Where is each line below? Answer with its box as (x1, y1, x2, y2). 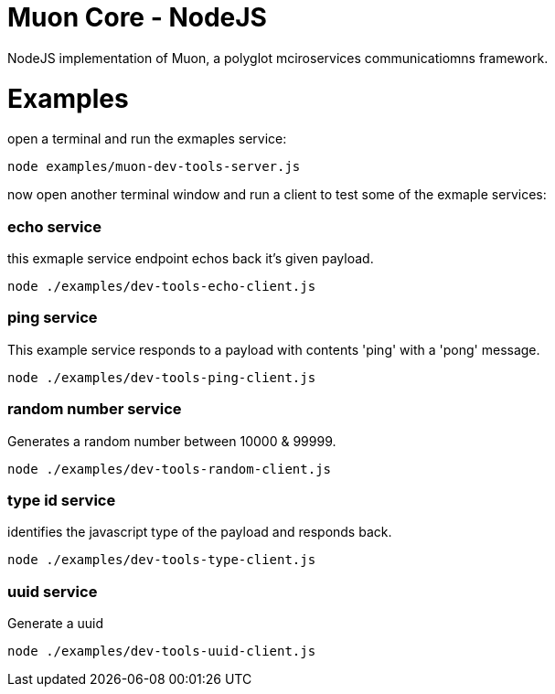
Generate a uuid (7, 615, 104, 631)
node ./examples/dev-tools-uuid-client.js (7, 644, 316, 658)
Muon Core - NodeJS (7, 2, 267, 33)
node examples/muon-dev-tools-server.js (7, 159, 301, 175)
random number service (7, 400, 182, 419)
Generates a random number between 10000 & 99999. (7, 432, 336, 449)
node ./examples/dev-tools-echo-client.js (7, 279, 316, 294)
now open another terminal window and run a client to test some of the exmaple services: (7, 187, 547, 203)
